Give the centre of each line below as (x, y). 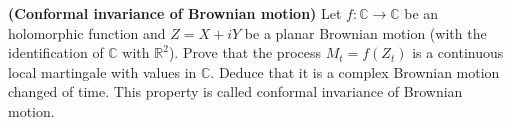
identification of (56, 52)
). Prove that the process (244, 52)
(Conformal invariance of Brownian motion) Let (175, 13)
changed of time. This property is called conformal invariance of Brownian (235, 91)
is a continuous (458, 52)
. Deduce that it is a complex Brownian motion (355, 71)
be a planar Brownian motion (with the (365, 32)
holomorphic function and (87, 32)
